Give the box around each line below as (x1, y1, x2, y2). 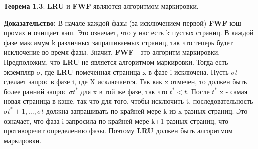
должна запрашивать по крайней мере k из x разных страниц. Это (46, 105, 248, 116)
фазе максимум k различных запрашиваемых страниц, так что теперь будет (4, 37, 233, 47)
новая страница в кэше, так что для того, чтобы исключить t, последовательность (4, 96, 253, 106)
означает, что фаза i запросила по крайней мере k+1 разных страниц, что (4, 115, 229, 126)
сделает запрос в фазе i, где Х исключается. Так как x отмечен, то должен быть (4, 76, 247, 87)
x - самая (219, 86, 248, 96)
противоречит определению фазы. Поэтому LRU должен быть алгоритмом (4, 125, 233, 136)
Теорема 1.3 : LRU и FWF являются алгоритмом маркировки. (4, 1, 199, 11)
